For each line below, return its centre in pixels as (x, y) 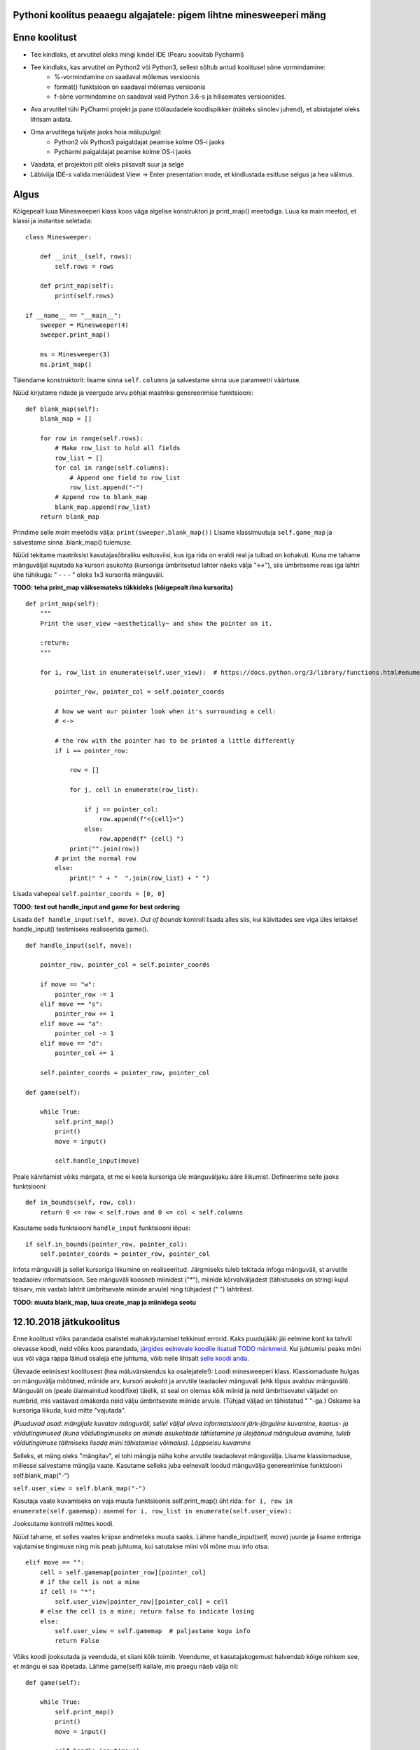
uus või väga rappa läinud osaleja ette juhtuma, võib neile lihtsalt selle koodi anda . (131, 1359)
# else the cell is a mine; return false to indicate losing (147, 1611)
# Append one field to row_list (125, 477)
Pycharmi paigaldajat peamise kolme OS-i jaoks (123, 152)
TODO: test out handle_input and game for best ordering (96, 906)
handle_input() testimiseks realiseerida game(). (80, 929)
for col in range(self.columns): (112, 468)
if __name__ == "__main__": (73, 315)
